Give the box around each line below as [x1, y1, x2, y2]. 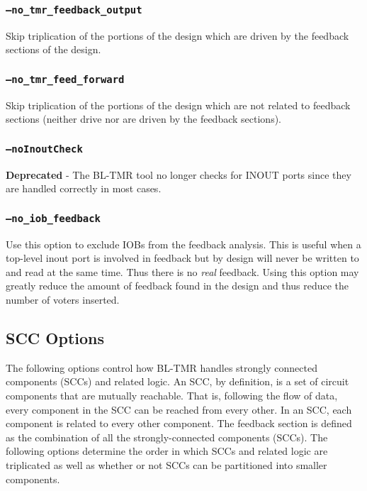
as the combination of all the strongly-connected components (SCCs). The [6, 429, 328, 444]
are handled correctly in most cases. [6, 181, 162, 196]
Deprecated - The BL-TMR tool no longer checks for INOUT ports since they [6, 167, 351, 182]
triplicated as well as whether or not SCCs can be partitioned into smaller [6, 458, 327, 473]
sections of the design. [6, 42, 101, 57]
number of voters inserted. [6, 292, 120, 307]
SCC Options [6, 327, 105, 349]
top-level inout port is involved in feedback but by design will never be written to [6, 250, 359, 265]
